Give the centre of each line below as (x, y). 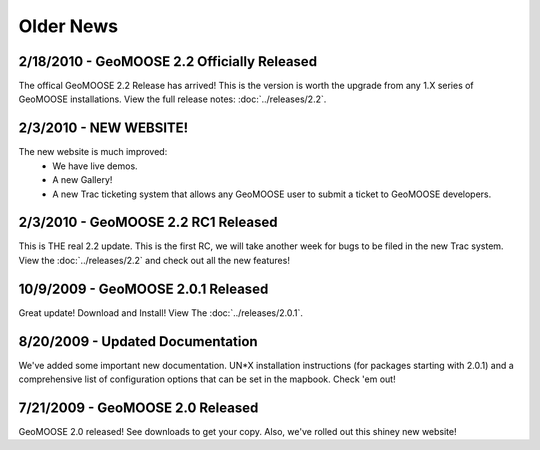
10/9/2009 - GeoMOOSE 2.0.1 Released (143, 288)
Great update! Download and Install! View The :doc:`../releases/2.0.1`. (161, 312)
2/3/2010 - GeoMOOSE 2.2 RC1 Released (148, 222)
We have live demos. (95, 166)
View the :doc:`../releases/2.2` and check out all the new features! (154, 260)
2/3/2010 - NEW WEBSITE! (103, 128)
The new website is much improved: (93, 152)
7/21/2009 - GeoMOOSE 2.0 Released (138, 407)
